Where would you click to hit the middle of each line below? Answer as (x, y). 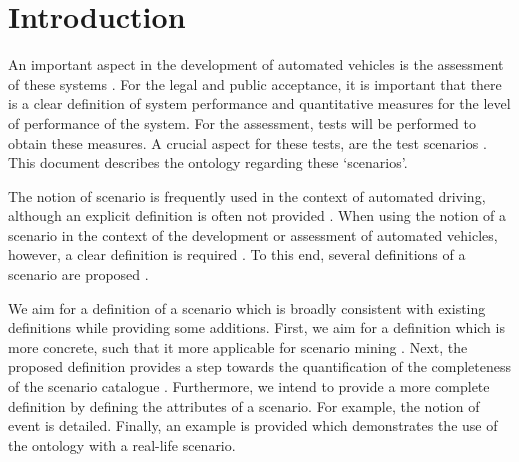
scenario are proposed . (78, 274)
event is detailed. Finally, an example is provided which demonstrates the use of (253, 425)
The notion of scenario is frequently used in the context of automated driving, (247, 195)
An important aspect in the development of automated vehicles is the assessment (256, 64)
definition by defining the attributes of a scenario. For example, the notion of (244, 405)
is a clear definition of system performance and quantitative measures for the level (259, 103)
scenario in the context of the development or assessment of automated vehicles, (253, 234)
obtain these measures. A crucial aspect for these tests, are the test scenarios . (247, 142)
